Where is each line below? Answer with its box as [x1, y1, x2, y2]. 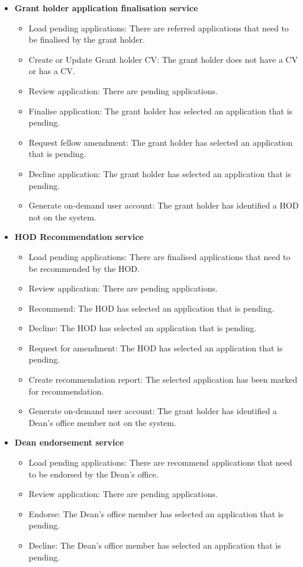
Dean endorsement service [14, 436, 124, 449]
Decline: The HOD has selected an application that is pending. [28, 322, 257, 334]
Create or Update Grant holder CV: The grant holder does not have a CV [28, 53, 298, 65]
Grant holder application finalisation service [14, 2, 198, 14]
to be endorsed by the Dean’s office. [28, 467, 159, 480]
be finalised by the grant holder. [28, 33, 145, 46]
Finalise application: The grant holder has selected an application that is [28, 104, 293, 117]
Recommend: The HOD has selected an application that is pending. [28, 302, 275, 314]
